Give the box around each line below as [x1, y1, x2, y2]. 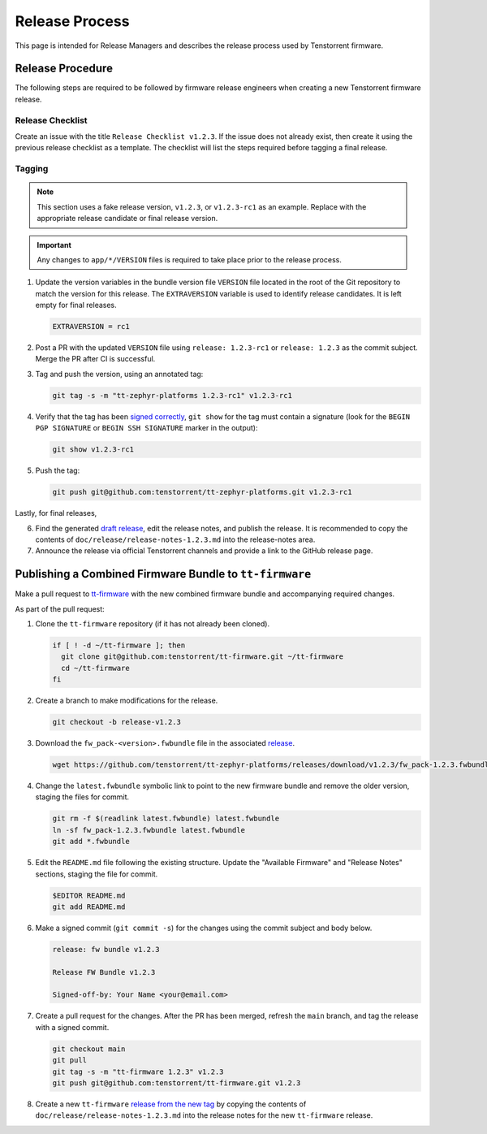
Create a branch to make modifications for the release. [35, 695, 218, 706]
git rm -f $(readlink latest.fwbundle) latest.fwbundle [52, 814, 280, 824]
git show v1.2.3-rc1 [52, 445, 134, 454]
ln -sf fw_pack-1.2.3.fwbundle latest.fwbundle [52, 825, 245, 834]
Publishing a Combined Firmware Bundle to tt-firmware [15, 567, 312, 581]
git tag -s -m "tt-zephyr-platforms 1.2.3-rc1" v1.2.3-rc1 [52, 391, 292, 400]
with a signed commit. [35, 1022, 110, 1032]
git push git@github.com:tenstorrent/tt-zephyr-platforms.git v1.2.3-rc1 [52, 487, 352, 497]
